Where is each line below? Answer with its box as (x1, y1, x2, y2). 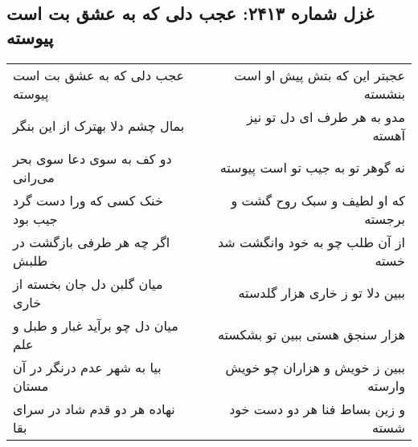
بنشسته (363, 83, 405, 103)
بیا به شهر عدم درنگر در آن (13, 357, 162, 376)
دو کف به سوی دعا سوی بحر (13, 148, 172, 168)
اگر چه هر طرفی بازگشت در (13, 232, 170, 251)
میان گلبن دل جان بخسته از (13, 274, 163, 293)
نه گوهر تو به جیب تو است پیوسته (219, 158, 405, 177)
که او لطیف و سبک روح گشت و (231, 190, 405, 209)
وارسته (367, 376, 405, 395)
